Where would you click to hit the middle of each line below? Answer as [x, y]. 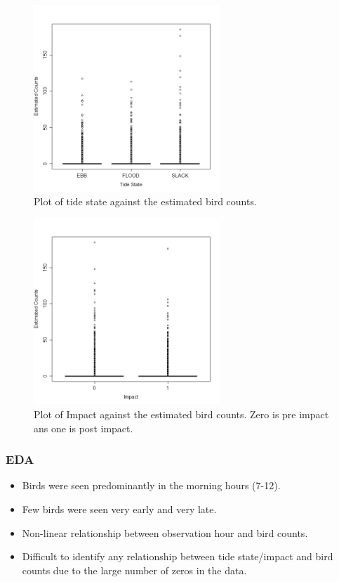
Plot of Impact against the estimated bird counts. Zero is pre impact [181, 414]
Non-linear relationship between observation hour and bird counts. [165, 532]
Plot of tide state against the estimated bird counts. [145, 201]
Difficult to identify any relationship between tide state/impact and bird [178, 556]
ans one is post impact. [84, 428]
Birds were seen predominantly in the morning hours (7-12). [151, 485]
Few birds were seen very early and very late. [119, 509]
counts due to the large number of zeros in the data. [134, 570]
